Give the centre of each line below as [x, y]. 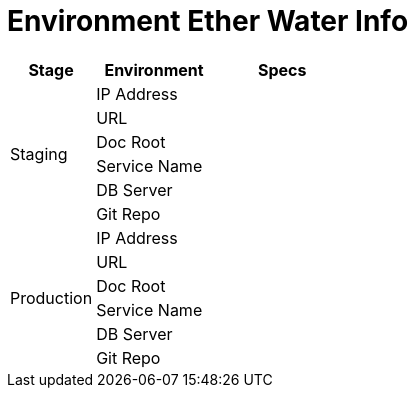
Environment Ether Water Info [208, 21]
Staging [39, 153]
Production [51, 297]
